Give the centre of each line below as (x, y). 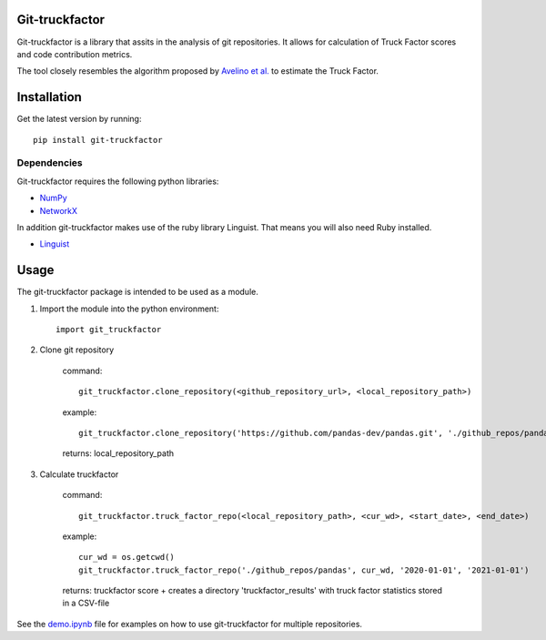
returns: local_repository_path (118, 453)
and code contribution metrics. (75, 54)
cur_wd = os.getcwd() (126, 557)
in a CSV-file (86, 603)
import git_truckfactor (109, 329)
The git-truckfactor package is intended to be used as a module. (137, 292)
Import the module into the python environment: (129, 309)
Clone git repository (77, 350)
